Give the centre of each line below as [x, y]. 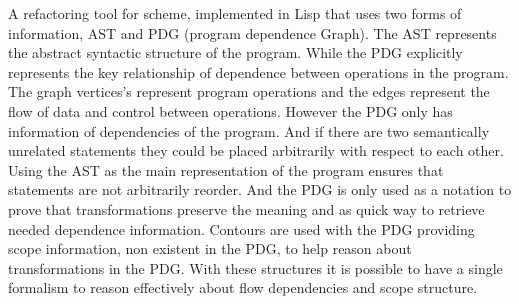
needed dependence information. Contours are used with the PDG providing [241, 228]
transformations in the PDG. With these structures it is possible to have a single [255, 267]
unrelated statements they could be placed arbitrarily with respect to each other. [256, 150]
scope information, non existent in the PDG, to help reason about [210, 248]
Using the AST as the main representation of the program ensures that [226, 169]
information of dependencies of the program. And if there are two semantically [249, 130]
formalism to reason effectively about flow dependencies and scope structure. [243, 287]
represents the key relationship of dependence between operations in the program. [258, 71]
